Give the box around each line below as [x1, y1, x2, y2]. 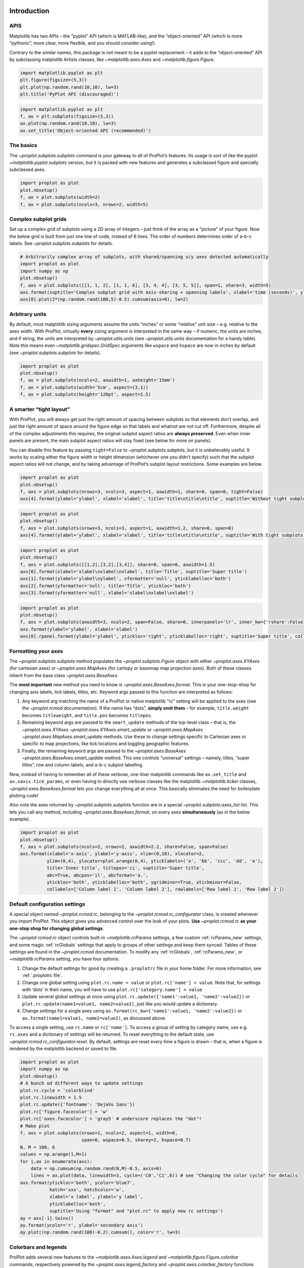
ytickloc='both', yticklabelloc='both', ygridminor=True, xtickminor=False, [46, 879, 242, 885]
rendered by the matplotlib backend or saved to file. [9, 1045, 118, 1052]
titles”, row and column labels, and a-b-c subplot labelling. [22, 762, 144, 768]
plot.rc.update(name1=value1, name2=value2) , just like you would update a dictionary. [22, 1001, 218, 1007]
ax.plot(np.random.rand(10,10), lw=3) [20, 121, 117, 126]
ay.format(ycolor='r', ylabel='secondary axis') [20, 1222, 143, 1228]
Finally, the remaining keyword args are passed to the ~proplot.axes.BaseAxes [22, 748, 186, 754]
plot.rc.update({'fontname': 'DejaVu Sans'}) [20, 1102, 135, 1108]
